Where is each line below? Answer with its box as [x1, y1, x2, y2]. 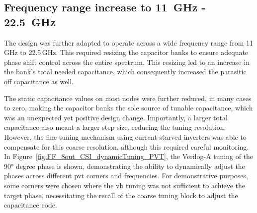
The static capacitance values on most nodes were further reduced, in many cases [4, 93, 252, 103]
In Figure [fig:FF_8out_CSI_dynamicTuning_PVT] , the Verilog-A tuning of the [4, 151, 254, 161]
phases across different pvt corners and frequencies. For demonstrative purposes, [4, 170, 248, 181]
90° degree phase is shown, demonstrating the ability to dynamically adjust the [4, 160, 245, 171]
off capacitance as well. [4, 76, 74, 86]
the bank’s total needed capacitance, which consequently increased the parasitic [4, 66, 247, 77]
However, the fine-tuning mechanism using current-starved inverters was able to [4, 131, 247, 142]
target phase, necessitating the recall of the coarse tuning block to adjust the [4, 190, 238, 200]
